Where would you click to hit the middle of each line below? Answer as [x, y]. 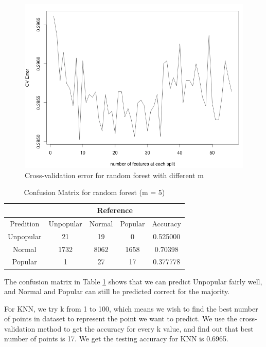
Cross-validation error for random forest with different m [114, 175]
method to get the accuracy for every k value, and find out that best [145, 328]
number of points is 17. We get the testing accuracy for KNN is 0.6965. [116, 339]
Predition [25, 223]
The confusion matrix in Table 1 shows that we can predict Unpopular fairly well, [133, 281]
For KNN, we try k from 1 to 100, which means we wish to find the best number [131, 308]
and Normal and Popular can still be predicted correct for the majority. [117, 291]
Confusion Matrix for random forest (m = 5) [94, 192]
